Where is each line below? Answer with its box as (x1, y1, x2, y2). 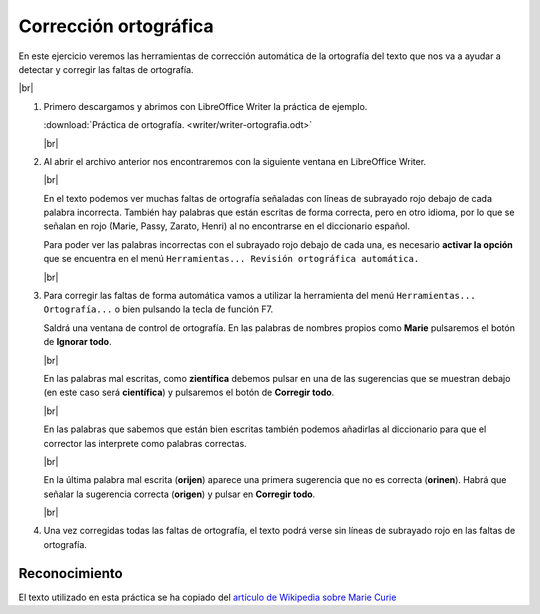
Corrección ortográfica (18, 15, 214, 37)
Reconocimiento (18, 565, 124, 582)
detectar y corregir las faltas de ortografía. (18, 63, 194, 75)
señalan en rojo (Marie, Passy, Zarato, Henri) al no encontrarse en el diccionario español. (43, 220, 410, 232)
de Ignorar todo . (43, 336, 112, 348)
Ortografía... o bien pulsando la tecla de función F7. (43, 303, 274, 315)
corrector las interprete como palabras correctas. (43, 437, 247, 449)
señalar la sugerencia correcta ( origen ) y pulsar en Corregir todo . (43, 488, 316, 500)
